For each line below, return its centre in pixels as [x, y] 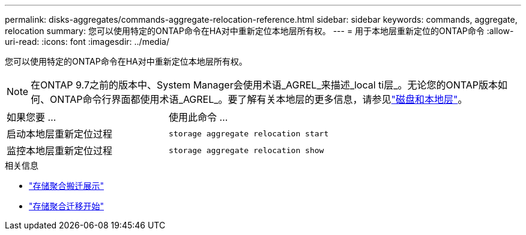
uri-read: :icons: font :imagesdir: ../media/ [87, 42]
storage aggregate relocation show [246, 150]
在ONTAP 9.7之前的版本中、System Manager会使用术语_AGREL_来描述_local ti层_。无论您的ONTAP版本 [265, 85]
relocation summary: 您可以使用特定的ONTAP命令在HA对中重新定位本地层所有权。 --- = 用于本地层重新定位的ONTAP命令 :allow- [259, 31]
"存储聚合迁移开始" [67, 206]
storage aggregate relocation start [249, 133]
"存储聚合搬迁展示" [67, 186]
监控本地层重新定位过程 [60, 151]
